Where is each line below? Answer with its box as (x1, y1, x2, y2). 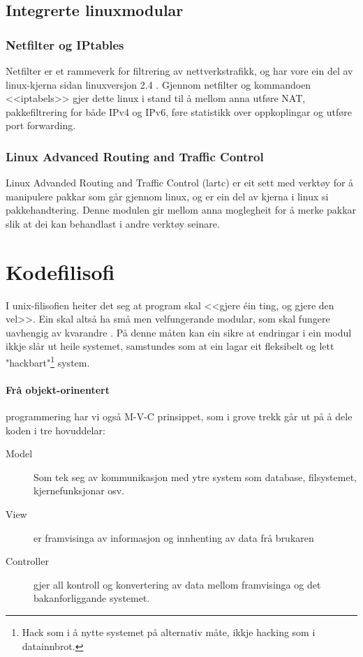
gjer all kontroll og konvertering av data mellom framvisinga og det (34, 577, 321, 591)
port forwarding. (6, 118, 76, 133)
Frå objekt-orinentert (6, 382, 110, 397)
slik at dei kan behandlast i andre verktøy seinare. (6, 216, 220, 230)
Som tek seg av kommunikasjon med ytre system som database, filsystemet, (34, 469, 357, 484)
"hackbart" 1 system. (6, 353, 90, 369)
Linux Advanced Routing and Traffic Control (6, 147, 264, 165)
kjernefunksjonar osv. (34, 483, 125, 498)
